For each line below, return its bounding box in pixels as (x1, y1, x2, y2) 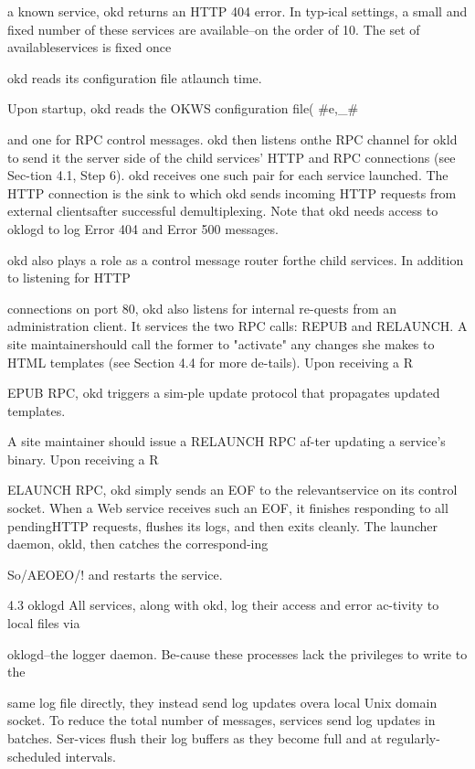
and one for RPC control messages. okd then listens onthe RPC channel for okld (7, 129, 458, 148)
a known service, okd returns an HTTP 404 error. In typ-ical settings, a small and (7, 2, 468, 20)
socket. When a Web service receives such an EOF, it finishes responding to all (7, 498, 449, 518)
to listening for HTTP (7, 268, 131, 287)
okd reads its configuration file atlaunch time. (7, 68, 262, 87)
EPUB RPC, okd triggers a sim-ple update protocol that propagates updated (7, 383, 440, 402)
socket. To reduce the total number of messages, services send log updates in (7, 710, 436, 730)
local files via (7, 614, 80, 633)
